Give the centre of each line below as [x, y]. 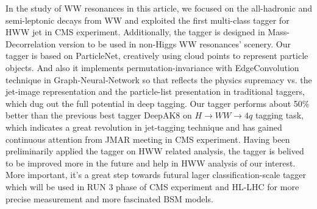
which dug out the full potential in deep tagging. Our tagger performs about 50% [158, 103]
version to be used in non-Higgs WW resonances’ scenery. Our [174, 43]
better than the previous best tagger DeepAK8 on [99, 115]
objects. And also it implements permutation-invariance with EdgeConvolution [152, 67]
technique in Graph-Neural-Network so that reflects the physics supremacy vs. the [159, 79]
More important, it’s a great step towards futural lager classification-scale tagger [156, 175]
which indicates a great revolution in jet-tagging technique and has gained [144, 127]
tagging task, [279, 115]
